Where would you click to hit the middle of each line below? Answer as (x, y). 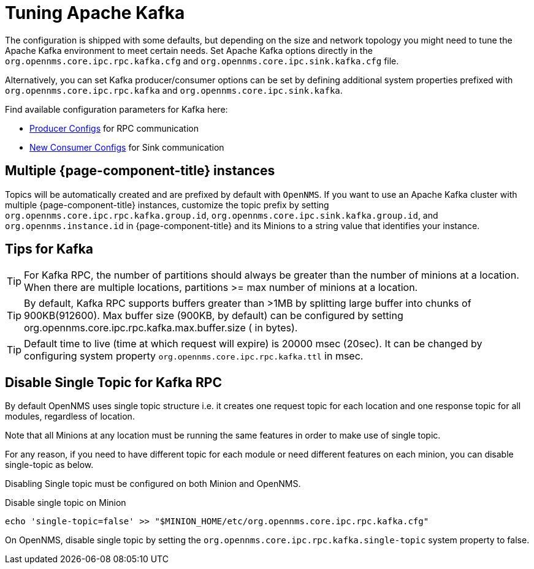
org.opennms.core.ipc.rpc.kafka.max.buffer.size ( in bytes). (161, 328)
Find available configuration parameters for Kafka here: (116, 109)
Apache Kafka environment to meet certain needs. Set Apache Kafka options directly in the (189, 50)
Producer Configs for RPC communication (114, 128)
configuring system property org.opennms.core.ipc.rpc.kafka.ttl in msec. (194, 356)
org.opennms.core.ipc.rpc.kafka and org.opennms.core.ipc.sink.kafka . (174, 90)
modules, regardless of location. (70, 416)
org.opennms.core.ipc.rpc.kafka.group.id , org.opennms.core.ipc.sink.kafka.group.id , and (222, 215)
